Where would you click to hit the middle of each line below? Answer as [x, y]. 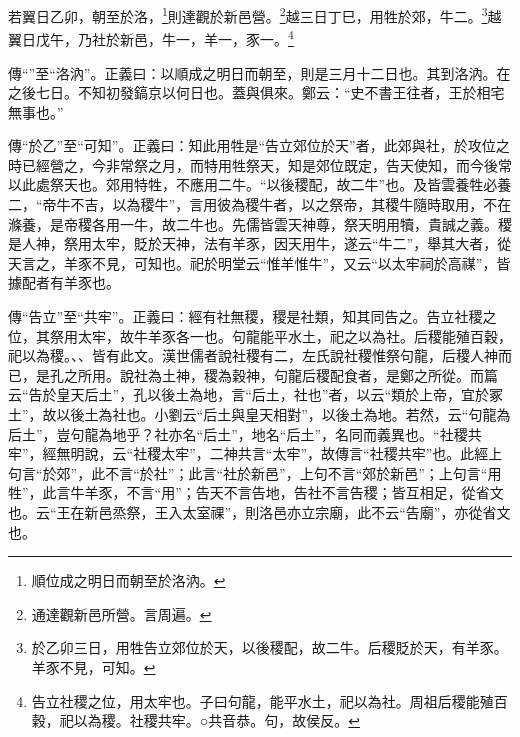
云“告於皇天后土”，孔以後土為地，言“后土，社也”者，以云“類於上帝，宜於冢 [256, 394]
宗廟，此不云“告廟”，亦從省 [406, 511]
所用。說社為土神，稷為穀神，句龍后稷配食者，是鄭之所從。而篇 [287, 374]
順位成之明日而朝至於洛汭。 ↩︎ [128, 580]
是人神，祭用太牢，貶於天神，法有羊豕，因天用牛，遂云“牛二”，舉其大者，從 [260, 243]
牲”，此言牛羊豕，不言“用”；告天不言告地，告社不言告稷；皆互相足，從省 [249, 492]
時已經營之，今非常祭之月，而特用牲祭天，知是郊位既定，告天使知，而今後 [253, 164]
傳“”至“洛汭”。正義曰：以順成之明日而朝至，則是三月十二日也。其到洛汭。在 [259, 72]
